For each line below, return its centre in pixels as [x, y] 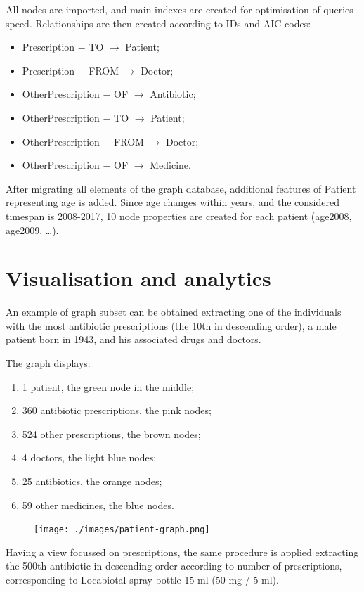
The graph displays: [48, 363]
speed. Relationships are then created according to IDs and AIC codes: [158, 23]
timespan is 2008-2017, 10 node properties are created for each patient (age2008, [179, 215]
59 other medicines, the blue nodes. [98, 504]
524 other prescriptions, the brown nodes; [111, 433]
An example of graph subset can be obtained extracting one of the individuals [174, 312]
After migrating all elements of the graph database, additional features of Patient [181, 188]
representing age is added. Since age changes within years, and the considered [173, 202]
